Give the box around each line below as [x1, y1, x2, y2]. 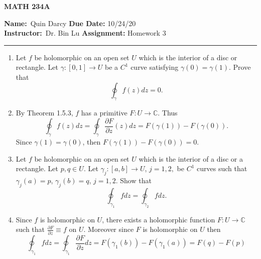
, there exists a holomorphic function [102, 214, 215, 224]
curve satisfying [130, 62, 179, 72]
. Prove [229, 62, 251, 72]
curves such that [197, 163, 247, 174]
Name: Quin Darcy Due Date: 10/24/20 [4, 18, 136, 28]
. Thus [158, 107, 178, 118]
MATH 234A [4, 1, 50, 11]
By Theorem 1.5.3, [16, 107, 73, 118]
